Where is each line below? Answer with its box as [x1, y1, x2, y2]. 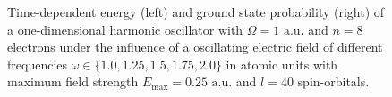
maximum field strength [7, 72, 139, 91]
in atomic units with [226, 54, 338, 73]
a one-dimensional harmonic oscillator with [7, 20, 243, 38]
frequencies [7, 54, 68, 73]
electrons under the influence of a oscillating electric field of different [7, 37, 383, 56]
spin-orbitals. [297, 72, 370, 91]
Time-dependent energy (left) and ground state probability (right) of [7, 3, 385, 20]
